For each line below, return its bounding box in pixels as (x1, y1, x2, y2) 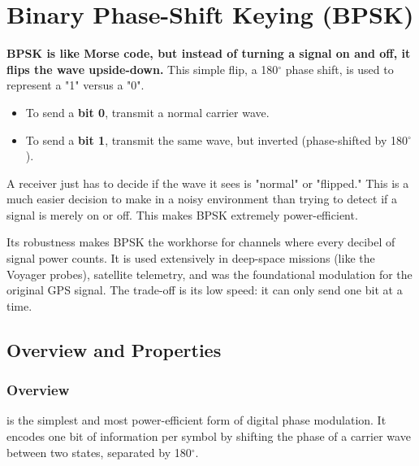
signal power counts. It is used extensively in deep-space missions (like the (6, 250, 375, 267)
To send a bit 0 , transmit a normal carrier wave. (25, 103, 270, 120)
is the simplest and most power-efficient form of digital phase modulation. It (6, 412, 387, 429)
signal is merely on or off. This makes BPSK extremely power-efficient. (6, 206, 358, 223)
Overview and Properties (6, 337, 222, 362)
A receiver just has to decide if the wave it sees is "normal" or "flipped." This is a (6, 174, 409, 191)
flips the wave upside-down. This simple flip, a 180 (6, 60, 279, 77)
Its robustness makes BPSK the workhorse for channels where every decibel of (6, 233, 395, 250)
